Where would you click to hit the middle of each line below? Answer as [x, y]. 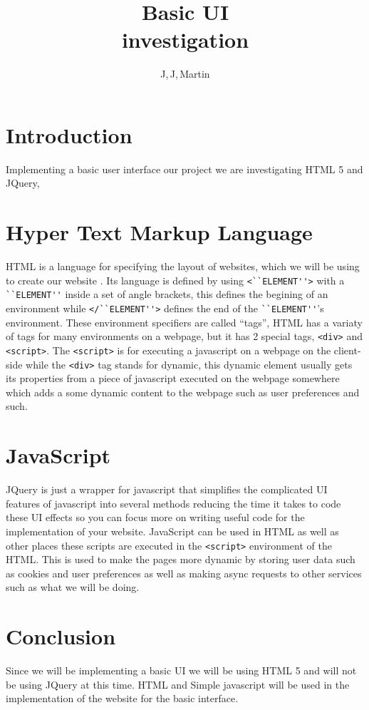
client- [347, 350]
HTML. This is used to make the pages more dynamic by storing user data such [181, 559]
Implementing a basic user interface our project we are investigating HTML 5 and [184, 169]
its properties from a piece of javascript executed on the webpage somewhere [173, 378]
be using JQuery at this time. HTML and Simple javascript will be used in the [178, 684]
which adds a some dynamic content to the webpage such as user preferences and [183, 392]
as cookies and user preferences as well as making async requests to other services [184, 573]
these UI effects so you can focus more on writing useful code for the [155, 517]
